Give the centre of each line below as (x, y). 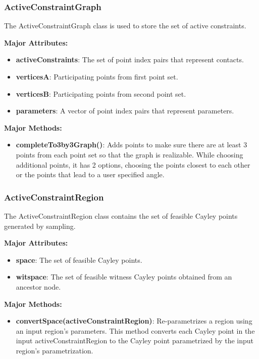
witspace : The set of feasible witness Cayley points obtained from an (124, 277)
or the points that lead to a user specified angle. (90, 174)
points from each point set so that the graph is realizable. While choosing (129, 154)
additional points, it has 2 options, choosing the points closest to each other (133, 164)
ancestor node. (38, 286)
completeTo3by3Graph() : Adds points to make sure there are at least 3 (132, 145)
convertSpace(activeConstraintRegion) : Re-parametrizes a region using (134, 321)
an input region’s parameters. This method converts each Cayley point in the (135, 330)
